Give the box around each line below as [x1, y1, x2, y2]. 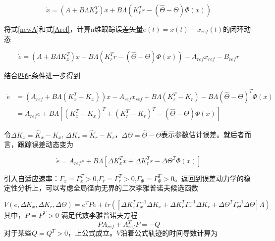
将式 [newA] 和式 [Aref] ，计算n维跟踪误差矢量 [4, 24, 143, 34]
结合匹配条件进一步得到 [4, 70, 80, 81]
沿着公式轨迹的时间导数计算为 [120, 228, 218, 238]
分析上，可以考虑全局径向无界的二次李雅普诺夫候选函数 [17, 183, 198, 193]
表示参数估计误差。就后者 [161, 129, 245, 140]
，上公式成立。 [67, 228, 116, 238]
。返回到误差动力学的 [174, 173, 244, 183]
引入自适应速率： [4, 173, 59, 183]
